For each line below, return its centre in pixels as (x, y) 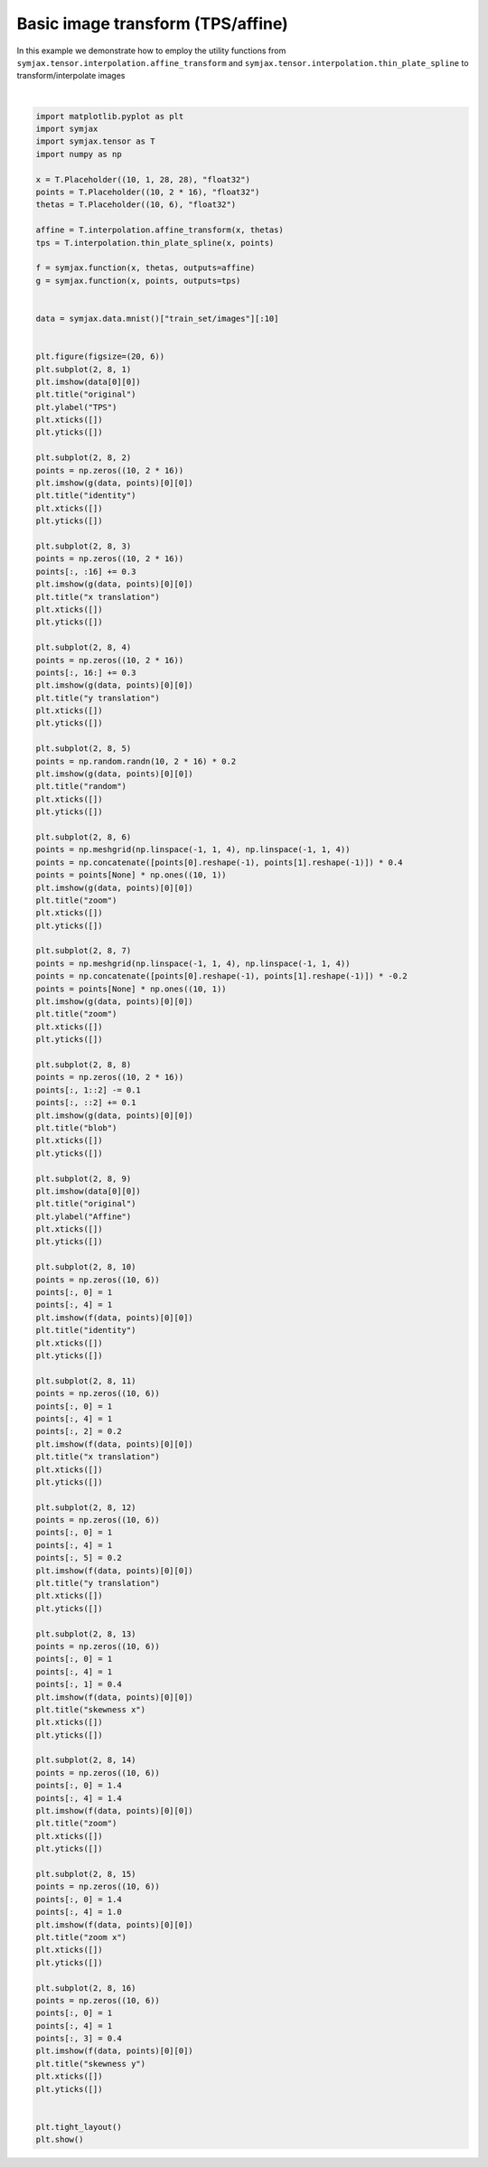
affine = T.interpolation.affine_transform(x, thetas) (160, 230)
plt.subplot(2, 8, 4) (84, 647)
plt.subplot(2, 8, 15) (86, 1874)
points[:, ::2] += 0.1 (86, 1103)
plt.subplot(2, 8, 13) (86, 1634)
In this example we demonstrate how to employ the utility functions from (151, 51)
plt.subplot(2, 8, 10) (86, 1267)
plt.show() (60, 2140)
